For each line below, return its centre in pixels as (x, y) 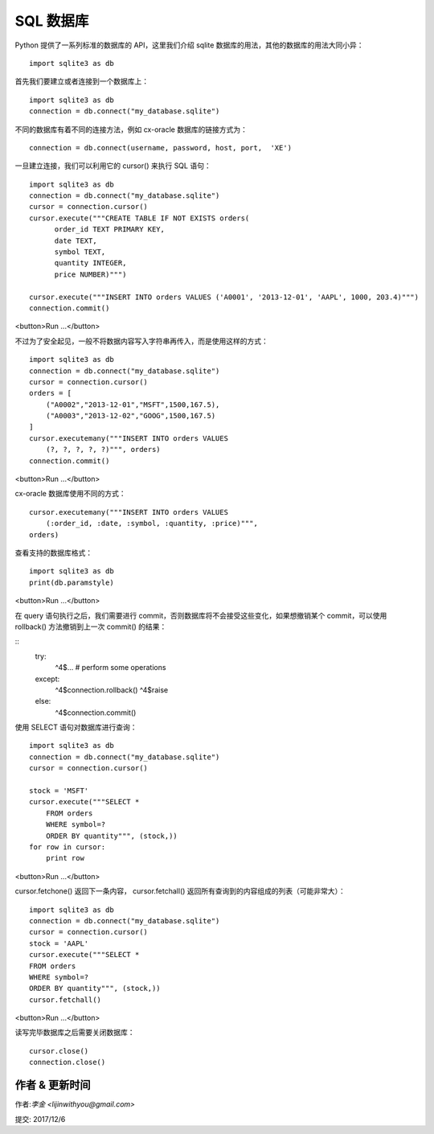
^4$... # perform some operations (111, 668)
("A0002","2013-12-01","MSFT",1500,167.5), (133, 405)
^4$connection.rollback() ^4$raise (112, 690)
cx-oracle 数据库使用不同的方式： (70, 494)
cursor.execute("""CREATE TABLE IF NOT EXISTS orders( (139, 218)
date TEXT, (76, 240)
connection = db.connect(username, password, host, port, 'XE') (161, 148)
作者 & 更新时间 (53, 1085)
